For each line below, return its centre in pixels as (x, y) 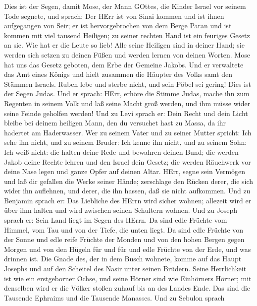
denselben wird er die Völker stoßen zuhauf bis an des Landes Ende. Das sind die (127, 288)
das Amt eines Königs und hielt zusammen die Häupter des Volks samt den (118, 74)
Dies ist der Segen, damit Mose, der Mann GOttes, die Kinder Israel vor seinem (125, 6)
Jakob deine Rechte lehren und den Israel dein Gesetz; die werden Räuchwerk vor (128, 161)
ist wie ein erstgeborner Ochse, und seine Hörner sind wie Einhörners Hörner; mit (128, 278)
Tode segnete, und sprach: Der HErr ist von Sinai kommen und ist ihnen (114, 16)
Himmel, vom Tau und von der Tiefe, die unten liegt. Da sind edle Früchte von (124, 229)
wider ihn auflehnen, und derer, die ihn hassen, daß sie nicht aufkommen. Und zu (127, 191)
